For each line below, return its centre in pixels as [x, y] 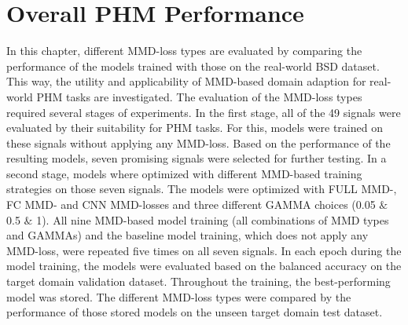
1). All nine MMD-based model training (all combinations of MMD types [213, 219]
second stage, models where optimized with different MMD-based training [184, 173]
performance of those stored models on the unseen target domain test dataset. [195, 312]
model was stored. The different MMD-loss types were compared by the [179, 296]
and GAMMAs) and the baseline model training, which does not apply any [187, 235]
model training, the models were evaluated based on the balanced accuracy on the [204, 266]
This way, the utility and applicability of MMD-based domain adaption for [186, 81]
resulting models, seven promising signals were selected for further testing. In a [197, 158]
